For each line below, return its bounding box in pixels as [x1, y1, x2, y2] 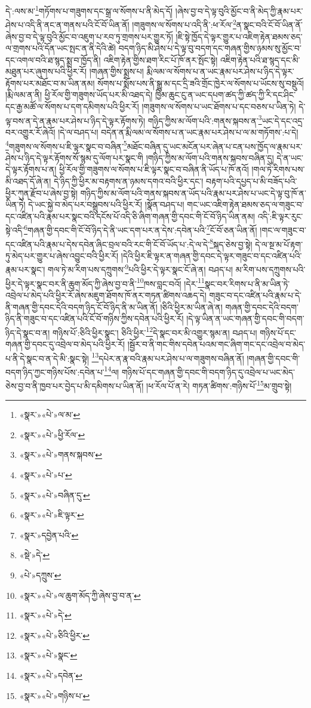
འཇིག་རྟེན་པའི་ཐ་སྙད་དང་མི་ [220, 53, 300, 66]
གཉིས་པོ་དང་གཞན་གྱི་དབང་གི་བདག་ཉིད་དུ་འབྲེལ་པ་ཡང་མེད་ [121, 365, 295, 378]
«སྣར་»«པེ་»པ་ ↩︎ [19, 469, 72, 481]
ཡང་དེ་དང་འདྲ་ [261, 114, 304, 127]
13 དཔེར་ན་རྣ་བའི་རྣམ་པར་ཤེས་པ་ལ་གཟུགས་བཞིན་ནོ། [91, 350, 244, 364]
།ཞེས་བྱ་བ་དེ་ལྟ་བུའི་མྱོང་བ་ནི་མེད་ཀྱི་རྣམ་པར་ [175, 4, 303, 17]
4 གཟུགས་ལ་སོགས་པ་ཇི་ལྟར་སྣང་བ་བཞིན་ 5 [5, 138, 127, 152]
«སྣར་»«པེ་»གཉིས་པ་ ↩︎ [19, 689, 90, 701]
